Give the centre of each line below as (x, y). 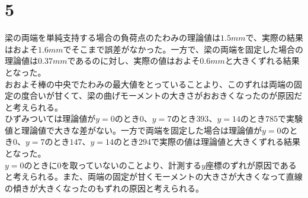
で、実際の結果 (274, 38)
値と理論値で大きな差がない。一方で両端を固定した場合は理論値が (133, 130)
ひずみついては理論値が (50, 119)
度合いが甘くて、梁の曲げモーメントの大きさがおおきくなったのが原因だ (162, 95)
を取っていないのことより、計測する (131, 165)
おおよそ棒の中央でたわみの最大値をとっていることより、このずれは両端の (150, 84)
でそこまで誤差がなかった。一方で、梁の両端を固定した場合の (183, 49)
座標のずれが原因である (251, 165)
